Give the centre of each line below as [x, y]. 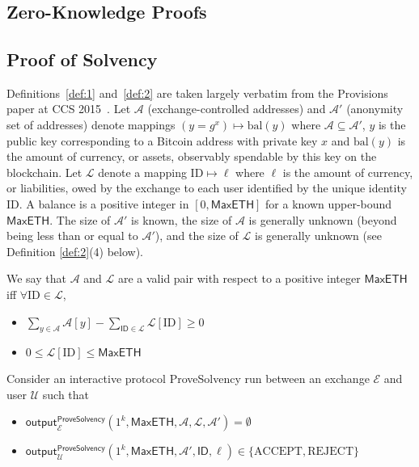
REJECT [331, 452]
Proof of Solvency [82, 59]
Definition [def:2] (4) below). [75, 251]
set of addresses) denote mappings [91, 124]
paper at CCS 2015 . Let [69, 109]
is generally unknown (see [318, 236]
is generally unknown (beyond [323, 219]
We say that [36, 278]
